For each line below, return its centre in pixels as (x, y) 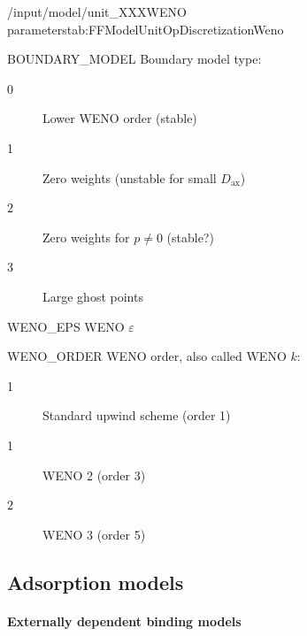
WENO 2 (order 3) (94, 475)
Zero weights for (86, 237)
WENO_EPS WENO (66, 326)
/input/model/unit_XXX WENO (97, 11)
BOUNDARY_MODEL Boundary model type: (134, 59)
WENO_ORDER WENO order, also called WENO (147, 356)
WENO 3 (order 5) (94, 534)
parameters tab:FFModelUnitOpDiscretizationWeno (146, 29)
